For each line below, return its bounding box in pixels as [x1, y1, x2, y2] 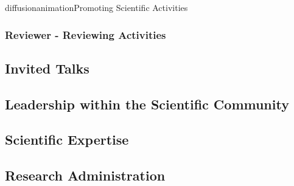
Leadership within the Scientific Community [5, 94, 289, 113]
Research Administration [5, 166, 166, 185]
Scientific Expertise [5, 130, 129, 149]
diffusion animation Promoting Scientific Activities [5, 1, 188, 13]
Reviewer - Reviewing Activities [5, 27, 166, 42]
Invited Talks [5, 58, 89, 77]
